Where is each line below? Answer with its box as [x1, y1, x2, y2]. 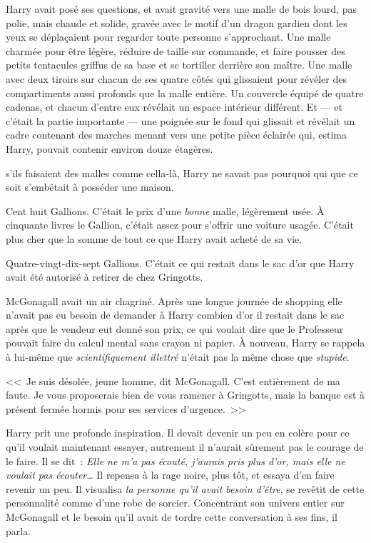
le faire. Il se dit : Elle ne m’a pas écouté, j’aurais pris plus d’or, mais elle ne [6, 453, 345, 468]
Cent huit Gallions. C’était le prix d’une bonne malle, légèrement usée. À [6, 203, 325, 218]
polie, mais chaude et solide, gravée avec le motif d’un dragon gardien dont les [6, 15, 347, 30]
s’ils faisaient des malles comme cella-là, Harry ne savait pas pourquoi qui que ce [6, 165, 358, 180]
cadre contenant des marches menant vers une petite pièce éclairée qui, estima [6, 127, 347, 142]
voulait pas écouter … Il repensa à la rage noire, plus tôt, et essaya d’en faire [6, 467, 335, 482]
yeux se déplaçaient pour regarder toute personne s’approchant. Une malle [6, 29, 331, 44]
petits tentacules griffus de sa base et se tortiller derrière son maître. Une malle [6, 57, 352, 72]
